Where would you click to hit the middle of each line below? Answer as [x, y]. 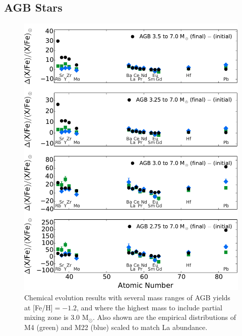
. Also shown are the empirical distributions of [164, 317]
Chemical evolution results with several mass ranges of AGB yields [127, 297]
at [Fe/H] [39, 307]
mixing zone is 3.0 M [56, 317]
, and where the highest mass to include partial [149, 307]
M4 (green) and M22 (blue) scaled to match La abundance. [116, 327]
